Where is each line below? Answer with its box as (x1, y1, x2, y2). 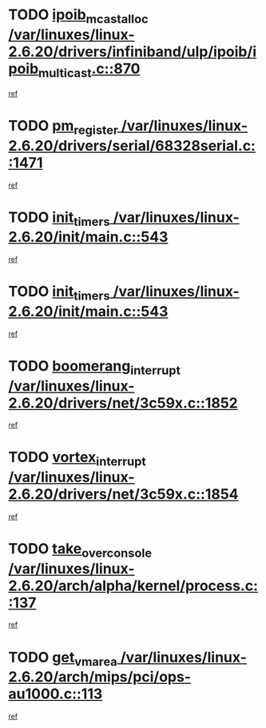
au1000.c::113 (8, 685, 103, 703)
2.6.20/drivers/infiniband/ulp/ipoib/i (8, 42, 257, 61)
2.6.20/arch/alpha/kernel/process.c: (8, 577, 258, 594)
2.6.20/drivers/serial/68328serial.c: (8, 136, 256, 155)
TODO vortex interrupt (8, 448, 146, 469)
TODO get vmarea (8, 648, 117, 670)
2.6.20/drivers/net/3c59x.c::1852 (8, 394, 238, 412)
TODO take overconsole (8, 539, 153, 561)
